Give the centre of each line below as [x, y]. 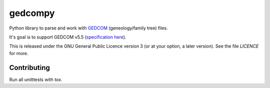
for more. [19, 53]
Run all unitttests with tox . [36, 79]
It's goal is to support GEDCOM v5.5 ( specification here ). [68, 37]
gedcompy [32, 13]
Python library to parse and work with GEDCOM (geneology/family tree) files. [88, 28]
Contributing [29, 67]
